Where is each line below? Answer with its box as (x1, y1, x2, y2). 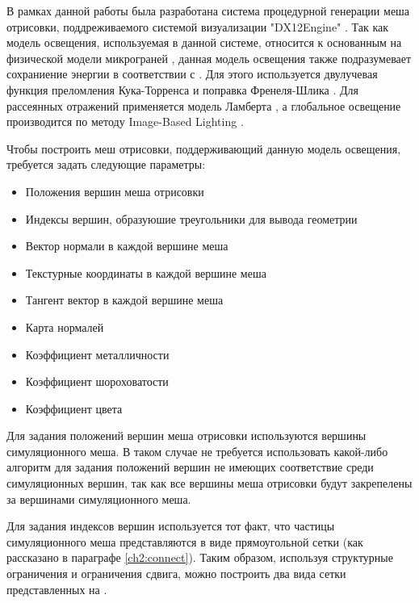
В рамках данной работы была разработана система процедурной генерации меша (6, 2, 410, 19)
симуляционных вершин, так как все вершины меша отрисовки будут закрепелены (6, 475, 413, 492)
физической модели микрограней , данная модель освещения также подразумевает (6, 49, 412, 66)
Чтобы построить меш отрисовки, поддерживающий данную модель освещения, (6, 140, 401, 157)
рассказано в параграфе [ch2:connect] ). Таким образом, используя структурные (6, 549, 393, 566)
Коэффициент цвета (25, 400, 123, 417)
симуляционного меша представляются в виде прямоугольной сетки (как (6, 533, 363, 550)
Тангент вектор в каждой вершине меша (25, 291, 224, 308)
